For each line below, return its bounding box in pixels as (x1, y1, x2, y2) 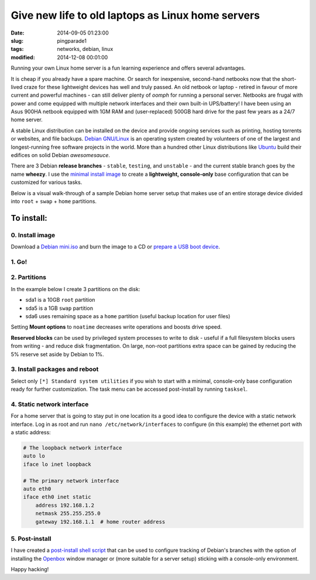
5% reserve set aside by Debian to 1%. (11, 350, 104, 357)
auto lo (23, 453, 45, 459)
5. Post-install (11, 534, 51, 543)
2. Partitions (11, 273, 47, 281)
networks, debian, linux (57, 46, 114, 53)
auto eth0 (23, 485, 51, 492)
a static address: (11, 429, 51, 436)
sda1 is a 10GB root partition (25, 296, 95, 303)
